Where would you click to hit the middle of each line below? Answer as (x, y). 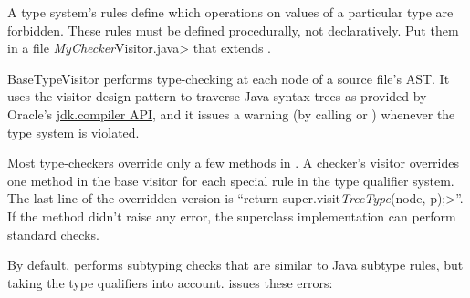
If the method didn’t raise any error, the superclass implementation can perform (232, 216)
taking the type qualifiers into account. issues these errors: (170, 282)
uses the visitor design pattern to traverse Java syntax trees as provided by (217, 96)
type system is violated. (73, 132)
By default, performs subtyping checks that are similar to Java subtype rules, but (235, 265)
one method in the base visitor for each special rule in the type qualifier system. (231, 180)
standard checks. (53, 234)
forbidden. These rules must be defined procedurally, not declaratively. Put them (233, 30)
